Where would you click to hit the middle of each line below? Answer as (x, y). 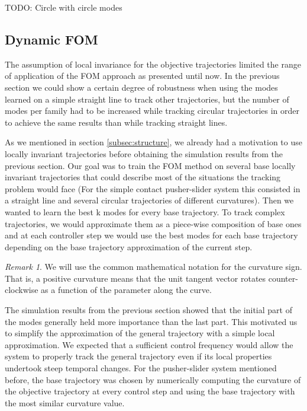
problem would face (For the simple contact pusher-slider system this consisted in (153, 188)
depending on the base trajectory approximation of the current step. (129, 246)
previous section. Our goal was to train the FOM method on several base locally (150, 165)
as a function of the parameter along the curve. (126, 290)
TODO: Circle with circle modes (64, 7)
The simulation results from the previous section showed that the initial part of (148, 310)
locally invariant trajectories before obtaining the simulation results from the (144, 153)
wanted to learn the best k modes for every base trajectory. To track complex (145, 211)
